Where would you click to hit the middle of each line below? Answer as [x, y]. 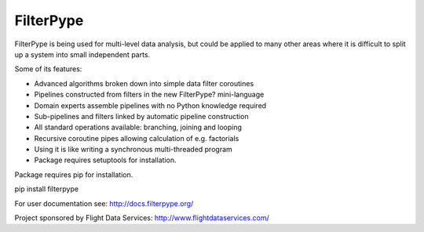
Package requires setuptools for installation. [105, 160]
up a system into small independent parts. [82, 54]
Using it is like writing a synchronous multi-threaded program [133, 150]
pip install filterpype [46, 189]
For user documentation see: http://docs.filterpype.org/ [104, 203]
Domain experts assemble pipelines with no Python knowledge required [150, 105]
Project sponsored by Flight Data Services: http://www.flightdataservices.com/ [142, 218]
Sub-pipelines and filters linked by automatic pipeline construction [141, 116]
